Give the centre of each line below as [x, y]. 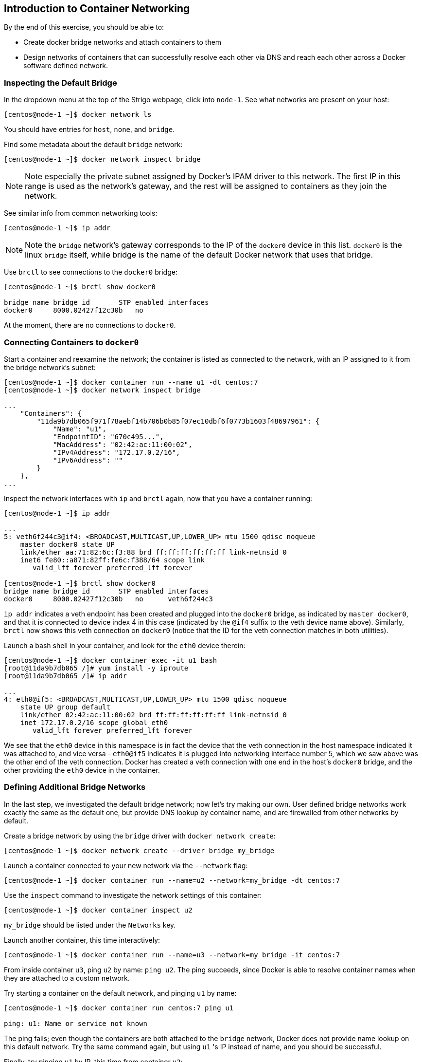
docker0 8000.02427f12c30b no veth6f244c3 [108, 599]
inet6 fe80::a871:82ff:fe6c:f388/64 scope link [113, 560]
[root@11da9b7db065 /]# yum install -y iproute [96, 668]
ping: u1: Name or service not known [76, 1023]
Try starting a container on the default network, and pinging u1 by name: [120, 993]
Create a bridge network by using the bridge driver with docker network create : [140, 836]
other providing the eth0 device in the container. [82, 770]
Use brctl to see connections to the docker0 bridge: [91, 272]
